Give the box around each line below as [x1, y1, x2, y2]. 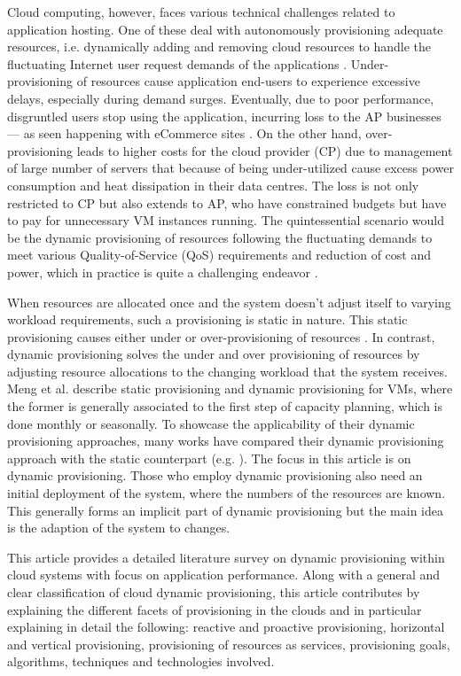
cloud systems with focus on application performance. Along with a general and [7, 565, 441, 584]
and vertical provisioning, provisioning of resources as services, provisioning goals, [7, 634, 450, 653]
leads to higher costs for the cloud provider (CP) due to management [76, 141, 453, 159]
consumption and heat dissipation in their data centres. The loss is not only [7, 175, 419, 194]
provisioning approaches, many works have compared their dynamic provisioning [7, 431, 444, 450]
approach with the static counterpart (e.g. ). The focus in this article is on [7, 448, 411, 467]
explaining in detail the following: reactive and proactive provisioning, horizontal [7, 618, 445, 636]
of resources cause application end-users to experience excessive [76, 72, 420, 90]
